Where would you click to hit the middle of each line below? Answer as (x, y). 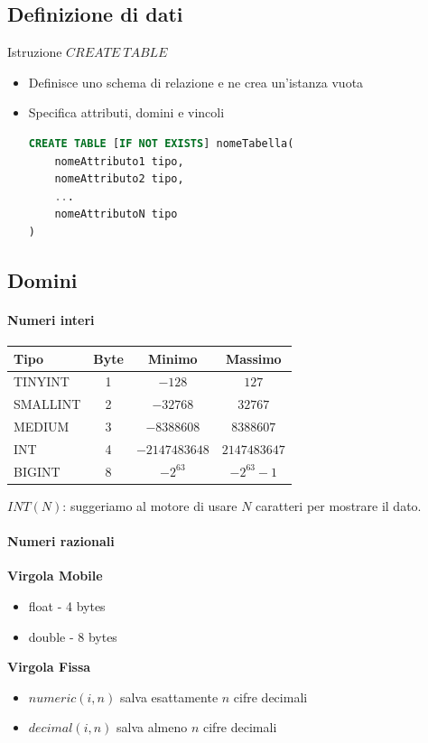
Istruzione (35, 52)
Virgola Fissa (49, 667)
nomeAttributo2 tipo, (119, 179)
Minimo (173, 358)
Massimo (253, 358)
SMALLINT (47, 404)
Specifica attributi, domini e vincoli (126, 112)
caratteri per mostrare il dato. (339, 505)
